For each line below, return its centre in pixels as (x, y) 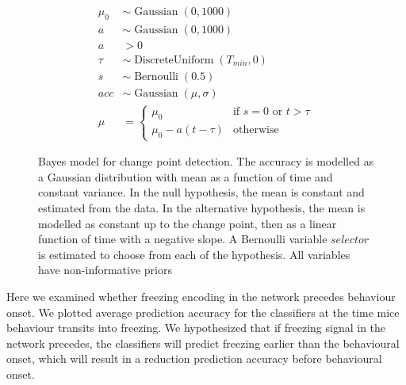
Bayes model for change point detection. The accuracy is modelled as (206, 161)
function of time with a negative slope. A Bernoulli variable (183, 239)
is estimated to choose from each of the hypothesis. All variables (194, 254)
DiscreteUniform (174, 60)
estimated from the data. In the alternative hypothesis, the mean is (202, 207)
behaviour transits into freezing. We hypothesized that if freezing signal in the (196, 328)
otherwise (256, 130)
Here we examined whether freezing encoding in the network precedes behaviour (201, 296)
